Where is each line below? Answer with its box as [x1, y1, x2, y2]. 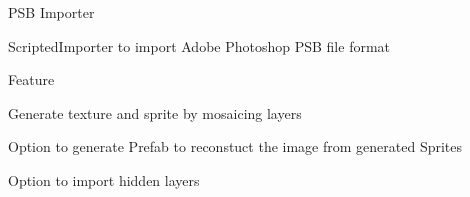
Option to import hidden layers [8, 169, 200, 190]
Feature [8, 69, 55, 90]
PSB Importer [8, 2, 95, 22]
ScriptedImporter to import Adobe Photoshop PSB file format [8, 35, 391, 56]
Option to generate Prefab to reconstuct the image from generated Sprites [8, 136, 463, 157]
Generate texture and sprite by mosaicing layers [8, 102, 302, 123]
